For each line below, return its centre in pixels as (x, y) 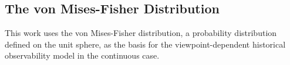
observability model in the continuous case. (82, 55)
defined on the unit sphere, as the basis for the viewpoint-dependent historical (145, 44)
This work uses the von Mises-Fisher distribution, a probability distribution (141, 33)
